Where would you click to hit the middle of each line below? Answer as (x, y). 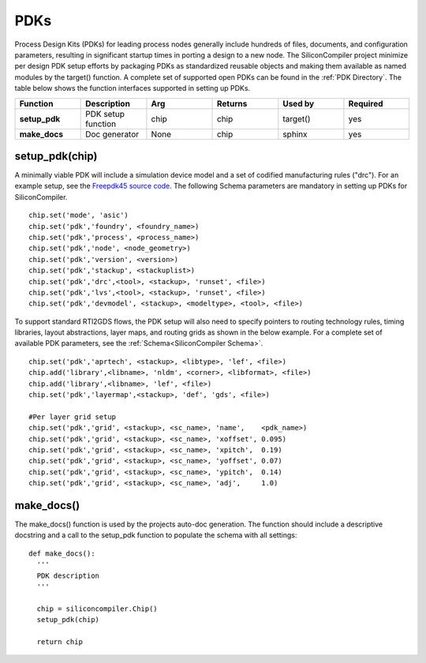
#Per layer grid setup (73, 417)
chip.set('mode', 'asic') (79, 215)
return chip (60, 642)
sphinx (295, 134)
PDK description (68, 575)
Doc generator (112, 134)
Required (366, 103)
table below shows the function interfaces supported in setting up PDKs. (133, 88)
